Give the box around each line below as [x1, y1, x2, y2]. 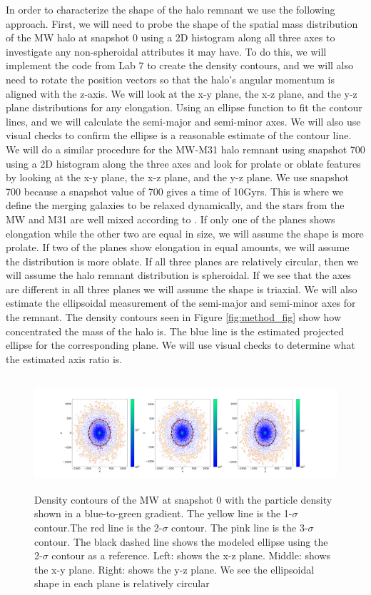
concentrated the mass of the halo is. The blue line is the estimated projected [6, 323, 345, 338]
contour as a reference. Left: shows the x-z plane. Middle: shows [51, 548, 331, 563]
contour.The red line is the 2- [34, 519, 163, 534]
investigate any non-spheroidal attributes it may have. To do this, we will [6, 44, 327, 59]
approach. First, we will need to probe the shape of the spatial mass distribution [6, 16, 358, 31]
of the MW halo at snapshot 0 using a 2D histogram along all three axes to [6, 30, 335, 45]
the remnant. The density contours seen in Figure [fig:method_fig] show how [6, 310, 342, 325]
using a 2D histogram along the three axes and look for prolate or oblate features [6, 156, 361, 171]
